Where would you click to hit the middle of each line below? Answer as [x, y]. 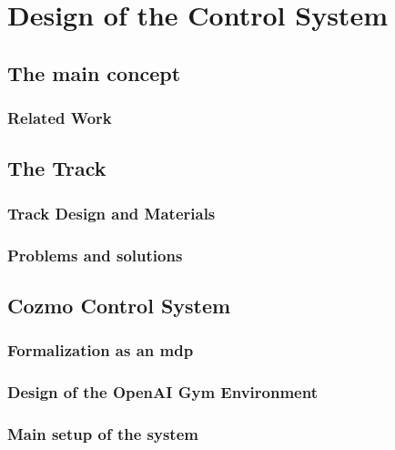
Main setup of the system [103, 433]
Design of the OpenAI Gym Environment [162, 392]
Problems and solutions [95, 255]
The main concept [94, 72]
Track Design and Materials [111, 213]
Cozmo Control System [119, 305]
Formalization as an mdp [101, 350]
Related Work [60, 118]
